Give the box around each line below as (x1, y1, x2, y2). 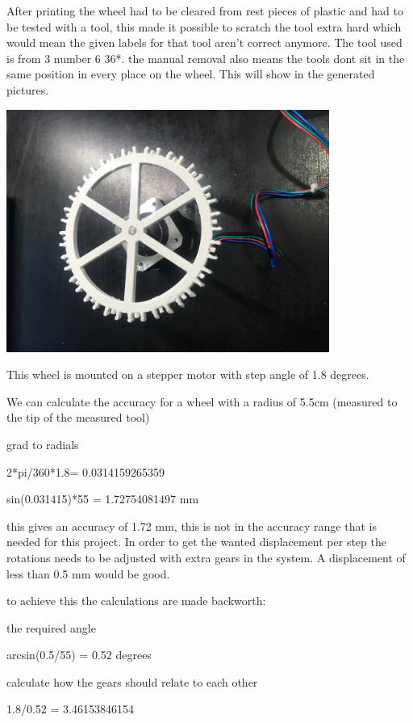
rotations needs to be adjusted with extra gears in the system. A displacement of (6, 549, 406, 565)
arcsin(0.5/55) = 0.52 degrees (6, 646, 152, 663)
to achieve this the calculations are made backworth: (6, 592, 266, 609)
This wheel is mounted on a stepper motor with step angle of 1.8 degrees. (6, 366, 369, 383)
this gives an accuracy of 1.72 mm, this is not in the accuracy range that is (6, 517, 377, 534)
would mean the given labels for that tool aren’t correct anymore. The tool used (6, 34, 403, 51)
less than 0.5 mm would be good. (6, 565, 170, 582)
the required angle (6, 619, 96, 636)
